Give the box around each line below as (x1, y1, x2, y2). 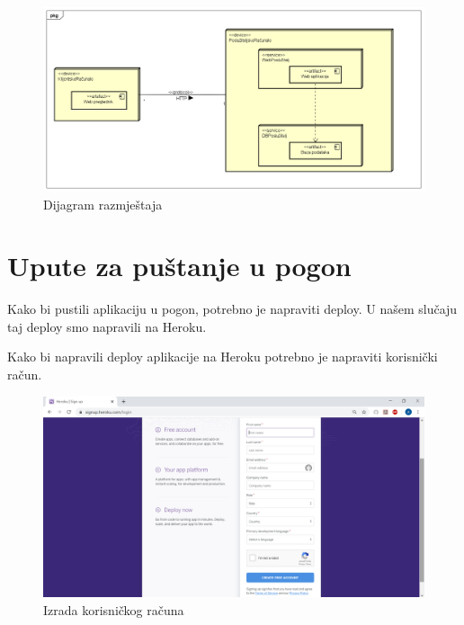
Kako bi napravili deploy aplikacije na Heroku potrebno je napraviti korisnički (7, 347, 438, 366)
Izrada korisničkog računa (43, 600, 184, 619)
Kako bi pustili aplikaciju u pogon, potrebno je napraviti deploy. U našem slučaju (7, 299, 458, 318)
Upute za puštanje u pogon (7, 247, 352, 284)
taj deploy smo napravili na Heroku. (7, 317, 207, 335)
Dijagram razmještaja (43, 194, 163, 213)
